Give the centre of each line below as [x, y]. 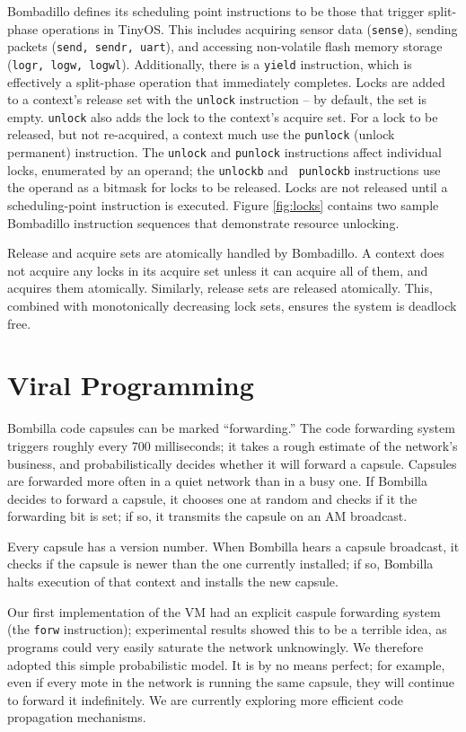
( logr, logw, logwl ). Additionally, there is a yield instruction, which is [210, 63]
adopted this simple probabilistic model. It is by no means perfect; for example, [226, 664]
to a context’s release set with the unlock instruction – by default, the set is [217, 99]
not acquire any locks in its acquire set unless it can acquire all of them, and [218, 270]
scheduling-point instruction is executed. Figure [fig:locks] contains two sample [223, 205]
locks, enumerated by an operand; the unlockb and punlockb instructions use [224, 169]
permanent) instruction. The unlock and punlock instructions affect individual [224, 152]
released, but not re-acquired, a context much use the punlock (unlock [201, 134]
